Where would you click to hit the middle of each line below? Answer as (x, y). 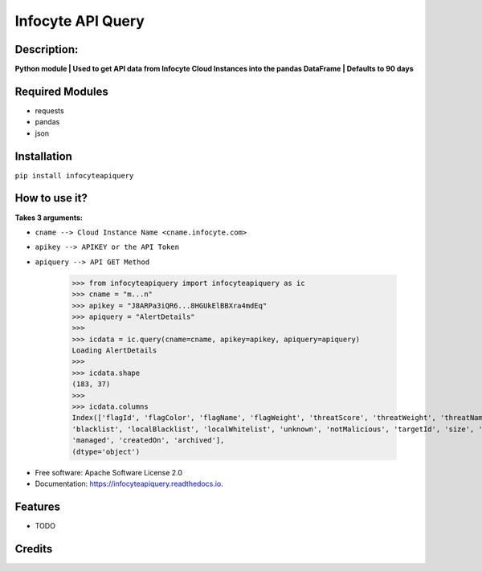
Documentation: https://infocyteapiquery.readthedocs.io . (129, 483)
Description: (47, 49)
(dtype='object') (106, 451)
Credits (34, 549)
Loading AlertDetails (114, 351)
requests (49, 110)
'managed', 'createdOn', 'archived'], (148, 440)
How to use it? (51, 198)
